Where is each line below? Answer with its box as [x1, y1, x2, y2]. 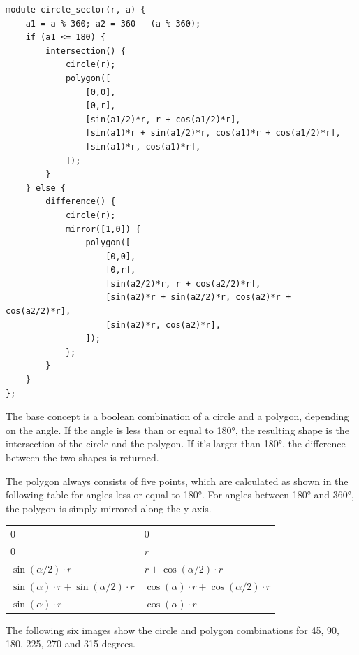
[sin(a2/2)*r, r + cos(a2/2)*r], [105, 278, 261, 289]
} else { [25, 182, 66, 193]
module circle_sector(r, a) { [6, 5, 146, 15]
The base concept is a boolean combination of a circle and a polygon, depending [6, 409, 349, 424]
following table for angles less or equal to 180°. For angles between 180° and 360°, [6, 487, 354, 502]
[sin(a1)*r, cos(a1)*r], [85, 141, 201, 152]
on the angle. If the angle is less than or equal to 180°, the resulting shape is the [6, 422, 349, 437]
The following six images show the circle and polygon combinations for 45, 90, [6, 622, 339, 637]
